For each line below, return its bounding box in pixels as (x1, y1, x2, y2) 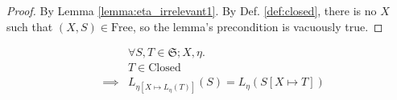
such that (6, 18, 53, 34)
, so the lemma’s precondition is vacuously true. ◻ (133, 18, 383, 34)
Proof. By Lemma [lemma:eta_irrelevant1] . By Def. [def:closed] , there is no (6, 2, 377, 18)
